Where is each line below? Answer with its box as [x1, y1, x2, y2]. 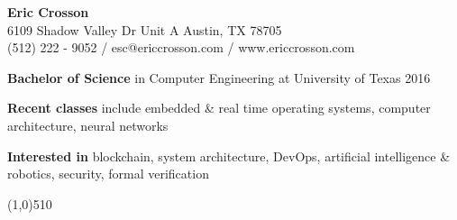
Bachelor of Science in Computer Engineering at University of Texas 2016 [7, 68, 431, 87]
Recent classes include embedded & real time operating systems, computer [7, 98, 431, 117]
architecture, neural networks [7, 115, 169, 134]
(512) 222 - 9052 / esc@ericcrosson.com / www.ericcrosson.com [7, 38, 355, 57]
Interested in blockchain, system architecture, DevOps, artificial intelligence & [7, 146, 451, 165]
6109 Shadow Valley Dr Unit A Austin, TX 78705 [7, 20, 282, 39]
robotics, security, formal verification [7, 164, 209, 183]
